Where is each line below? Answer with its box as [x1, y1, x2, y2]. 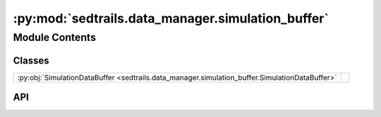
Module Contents [13, 31, 97, 44]
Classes [13, 54, 49, 66]
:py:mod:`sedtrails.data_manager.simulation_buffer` [13, 11, 329, 26]
